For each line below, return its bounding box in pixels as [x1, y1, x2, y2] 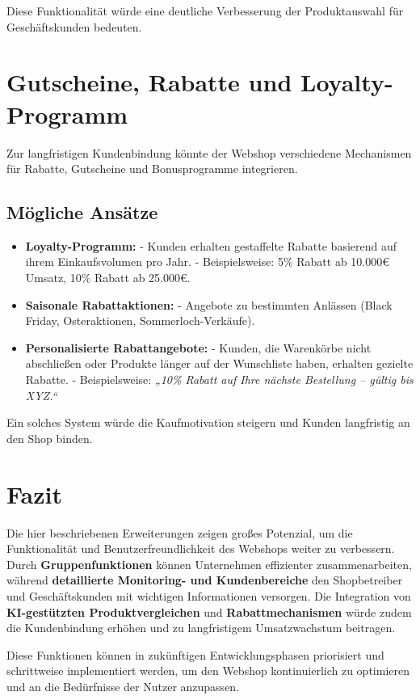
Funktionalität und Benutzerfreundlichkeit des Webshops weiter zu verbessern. [6, 540, 395, 557]
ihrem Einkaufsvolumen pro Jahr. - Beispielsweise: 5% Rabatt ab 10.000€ [25, 253, 389, 270]
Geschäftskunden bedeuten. [6, 18, 142, 35]
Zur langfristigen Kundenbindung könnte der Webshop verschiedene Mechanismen [6, 144, 412, 161]
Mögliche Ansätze [6, 200, 158, 225]
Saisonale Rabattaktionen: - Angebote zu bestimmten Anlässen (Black [25, 296, 393, 313]
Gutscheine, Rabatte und [6, 65, 292, 99]
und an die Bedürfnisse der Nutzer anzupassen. [6, 677, 240, 694]
